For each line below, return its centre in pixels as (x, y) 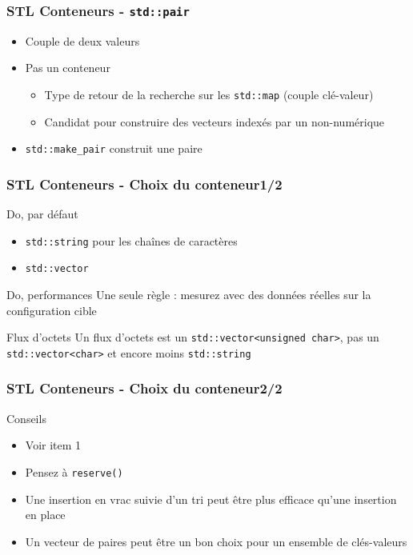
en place (45, 515)
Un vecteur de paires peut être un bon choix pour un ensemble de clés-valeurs (216, 541)
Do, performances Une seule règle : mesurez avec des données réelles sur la (189, 294)
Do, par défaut (42, 214)
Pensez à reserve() (74, 471)
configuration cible (52, 310)
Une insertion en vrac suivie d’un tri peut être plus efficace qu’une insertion (211, 499)
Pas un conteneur (68, 68)
